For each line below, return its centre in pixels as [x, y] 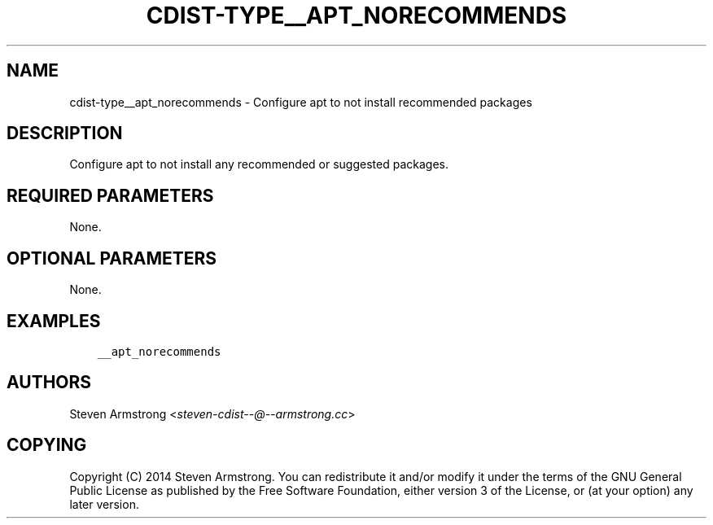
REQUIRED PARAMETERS [110, 195]
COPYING [47, 445]
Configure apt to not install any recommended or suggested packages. [259, 164]
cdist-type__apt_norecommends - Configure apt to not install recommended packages [301, 102]
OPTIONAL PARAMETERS [112, 258]
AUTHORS [49, 383]
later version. [104, 504]
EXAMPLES [54, 321]
